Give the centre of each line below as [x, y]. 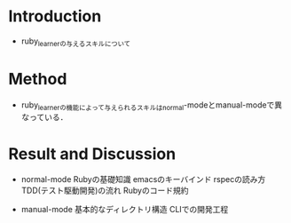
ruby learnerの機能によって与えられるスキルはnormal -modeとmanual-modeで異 [152, 106]
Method [38, 79]
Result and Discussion [92, 154]
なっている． [44, 117]
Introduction [55, 16]
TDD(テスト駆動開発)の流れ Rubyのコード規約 [105, 191]
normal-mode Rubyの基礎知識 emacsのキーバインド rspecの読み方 [143, 179]
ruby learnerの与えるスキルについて [75, 42]
